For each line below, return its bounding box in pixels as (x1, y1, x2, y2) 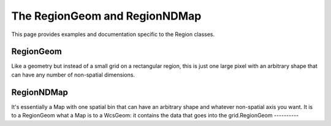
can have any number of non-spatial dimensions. (11, 71, 135, 78)
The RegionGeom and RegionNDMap (11, 9, 202, 23)
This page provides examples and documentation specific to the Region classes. (11, 31, 215, 38)
